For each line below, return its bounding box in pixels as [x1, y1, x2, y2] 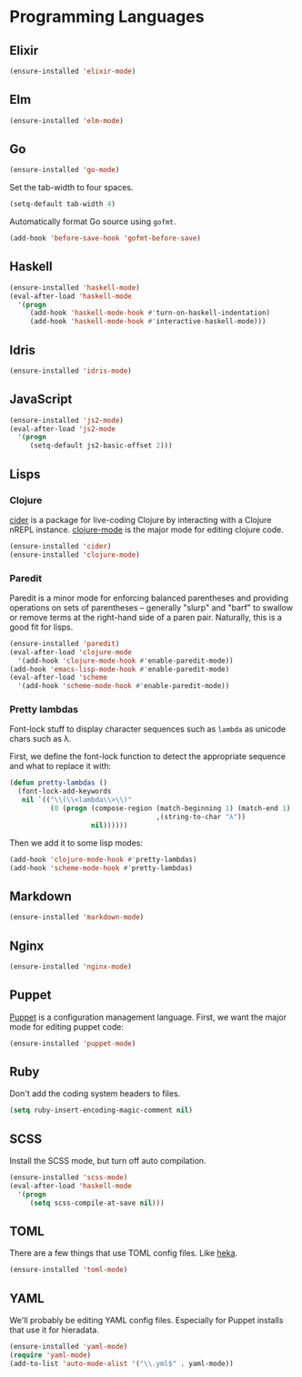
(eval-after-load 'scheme [9, 673, 107, 683]
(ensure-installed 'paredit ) [9, 639, 120, 648]
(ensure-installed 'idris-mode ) [9, 366, 132, 375]
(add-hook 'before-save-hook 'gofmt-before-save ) [9, 234, 202, 243]
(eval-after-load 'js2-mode [9, 424, 116, 434]
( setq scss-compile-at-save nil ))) [29, 1198, 166, 1207]
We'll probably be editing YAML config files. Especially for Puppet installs [9, 1315, 284, 1326]
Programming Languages [9, 6, 205, 27]
